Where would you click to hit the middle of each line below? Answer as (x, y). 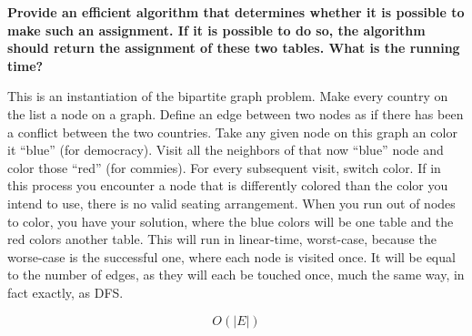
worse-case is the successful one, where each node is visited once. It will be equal (231, 256)
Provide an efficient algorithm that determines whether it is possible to (236, 12)
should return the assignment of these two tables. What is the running (234, 48)
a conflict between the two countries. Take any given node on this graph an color (232, 132)
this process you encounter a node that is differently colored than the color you (228, 185)
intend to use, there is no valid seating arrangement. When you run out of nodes (231, 203)
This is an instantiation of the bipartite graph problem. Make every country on (228, 96)
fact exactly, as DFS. (65, 292)
